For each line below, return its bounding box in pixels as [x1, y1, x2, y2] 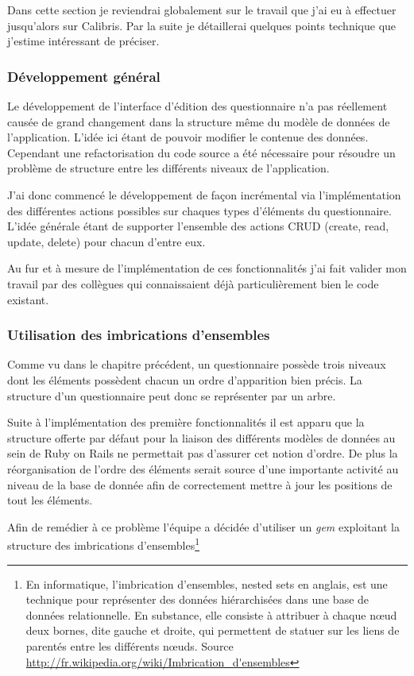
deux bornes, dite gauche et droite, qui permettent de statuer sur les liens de [25, 622, 400, 639]
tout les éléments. [7, 492, 93, 508]
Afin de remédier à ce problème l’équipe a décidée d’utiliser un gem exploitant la [7, 518, 400, 535]
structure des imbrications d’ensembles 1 [7, 535, 199, 553]
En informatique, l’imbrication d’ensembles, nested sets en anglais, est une [25, 575, 388, 592]
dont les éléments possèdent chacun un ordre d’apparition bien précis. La [7, 371, 362, 388]
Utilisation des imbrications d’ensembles [7, 325, 270, 345]
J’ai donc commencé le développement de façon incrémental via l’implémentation [7, 186, 401, 203]
